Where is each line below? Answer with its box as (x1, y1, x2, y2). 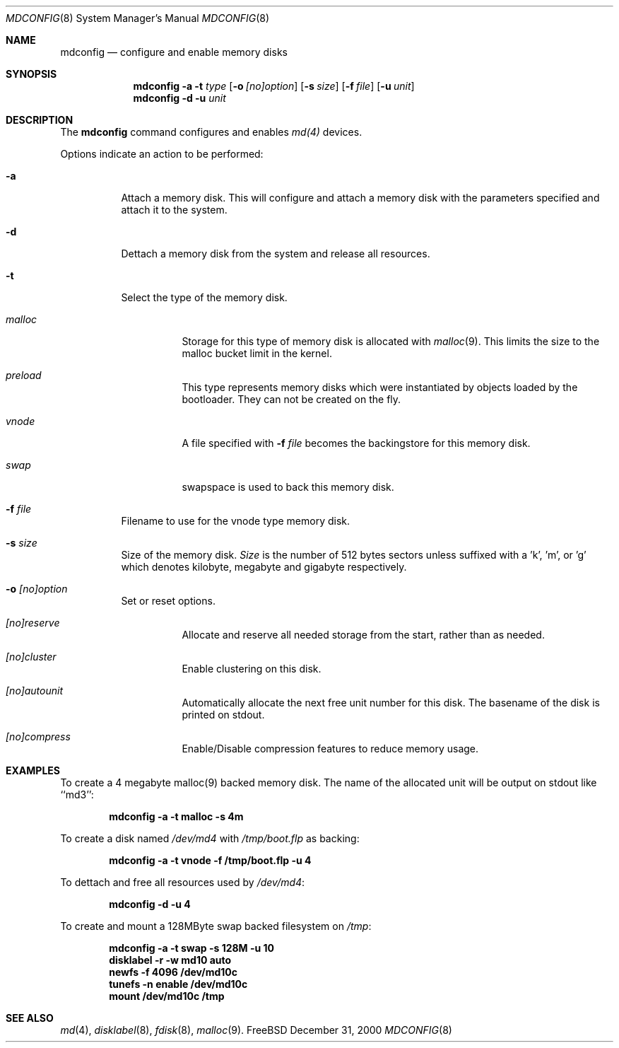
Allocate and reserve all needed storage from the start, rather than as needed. (182, 629, 545, 641)
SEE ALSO (6, 1012, 54, 1024)
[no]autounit (6, 685, 64, 697)
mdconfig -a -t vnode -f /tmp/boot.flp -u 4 (109, 854, 312, 866)
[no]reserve (6, 617, 60, 629)
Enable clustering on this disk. (182, 663, 322, 675)
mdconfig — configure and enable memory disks (60, 46, 288, 58)
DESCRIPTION (6, 114, 73, 126)
